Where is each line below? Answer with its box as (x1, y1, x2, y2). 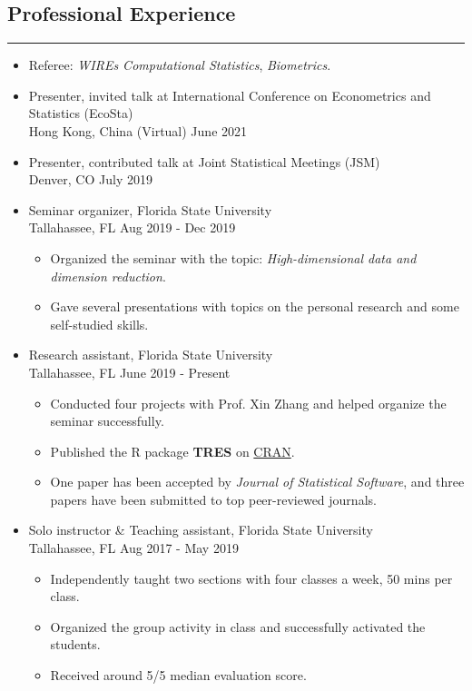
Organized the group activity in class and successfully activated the (50, 617, 426, 636)
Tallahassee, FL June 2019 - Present (28, 362, 231, 381)
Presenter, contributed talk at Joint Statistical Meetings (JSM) (28, 152, 380, 171)
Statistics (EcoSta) (28, 104, 133, 123)
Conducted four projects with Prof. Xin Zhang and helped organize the (50, 393, 447, 412)
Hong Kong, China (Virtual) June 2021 (28, 121, 248, 140)
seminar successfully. (50, 411, 164, 430)
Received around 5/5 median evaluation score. (50, 666, 307, 685)
